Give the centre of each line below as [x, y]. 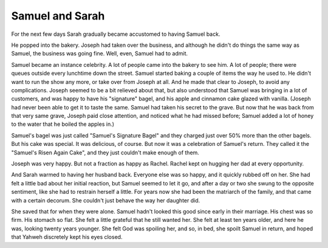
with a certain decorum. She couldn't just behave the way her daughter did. [106, 200]
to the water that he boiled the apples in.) [63, 124]
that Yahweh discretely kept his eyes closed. [67, 237]
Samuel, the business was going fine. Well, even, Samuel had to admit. [100, 53]
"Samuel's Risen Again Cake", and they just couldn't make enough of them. [105, 153]
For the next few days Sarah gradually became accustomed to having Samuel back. [116, 34]
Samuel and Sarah [58, 16]
